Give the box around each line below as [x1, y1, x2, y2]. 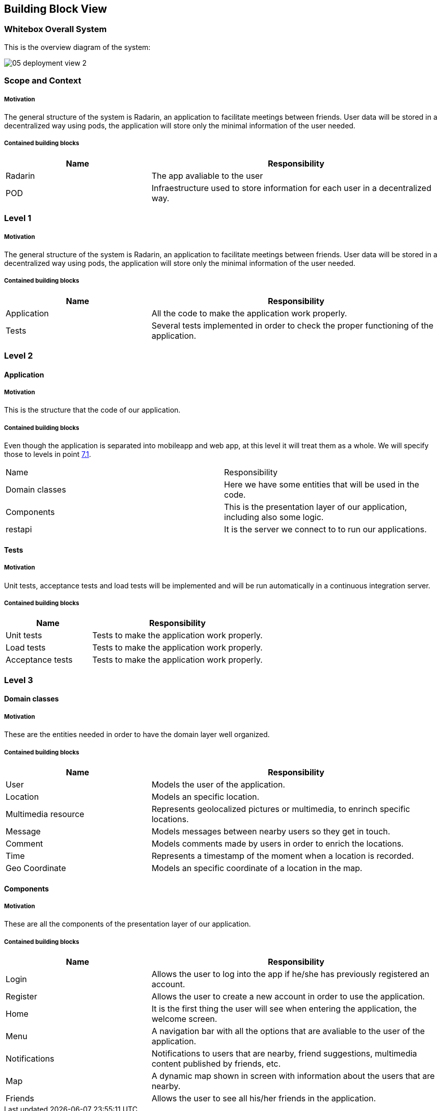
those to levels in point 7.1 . [4, 450, 91, 459]
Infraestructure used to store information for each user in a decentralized [151, 182, 431, 193]
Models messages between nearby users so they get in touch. [151, 826, 391, 836]
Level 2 [4, 350, 33, 361]
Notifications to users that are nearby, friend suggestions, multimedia [151, 1048, 417, 1059]
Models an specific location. [151, 791, 260, 802]
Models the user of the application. [151, 779, 285, 790]
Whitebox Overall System [4, 24, 107, 35]
